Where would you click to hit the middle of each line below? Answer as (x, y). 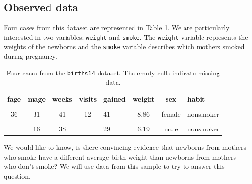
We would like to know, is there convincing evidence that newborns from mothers (125, 147)
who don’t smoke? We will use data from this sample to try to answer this (114, 166)
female (171, 114)
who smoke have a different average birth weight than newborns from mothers (120, 156)
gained (115, 99)
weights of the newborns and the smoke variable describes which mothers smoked (124, 46)
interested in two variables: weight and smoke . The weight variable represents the (126, 37)
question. (17, 176)
